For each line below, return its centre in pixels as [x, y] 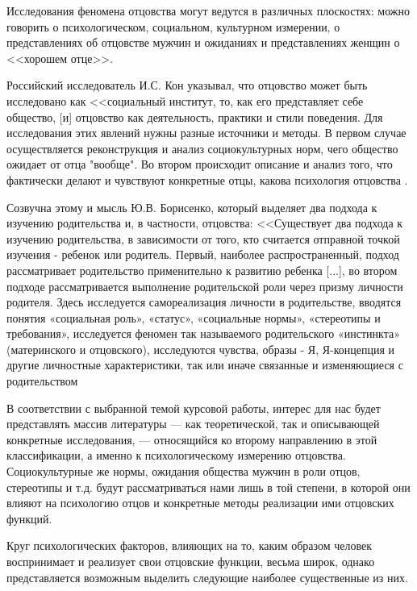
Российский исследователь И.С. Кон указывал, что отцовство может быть [187, 85]
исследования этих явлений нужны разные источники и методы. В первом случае [206, 133]
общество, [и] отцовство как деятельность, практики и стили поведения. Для [195, 117]
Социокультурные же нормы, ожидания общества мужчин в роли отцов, [183, 471]
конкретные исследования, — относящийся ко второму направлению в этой [192, 439]
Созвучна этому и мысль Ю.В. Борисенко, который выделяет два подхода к [192, 207]
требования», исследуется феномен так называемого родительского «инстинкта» [203, 333]
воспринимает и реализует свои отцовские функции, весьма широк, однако [191, 561]
